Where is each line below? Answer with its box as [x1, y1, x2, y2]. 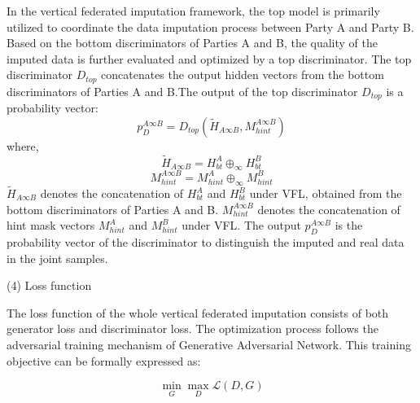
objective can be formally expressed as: [7, 352, 201, 369]
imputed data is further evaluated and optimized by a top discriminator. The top [7, 50, 412, 67]
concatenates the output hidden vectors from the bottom [101, 66, 384, 83]
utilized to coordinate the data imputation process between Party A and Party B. [7, 18, 414, 35]
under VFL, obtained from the [249, 185, 402, 201]
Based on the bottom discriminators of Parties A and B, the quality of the [7, 34, 378, 51]
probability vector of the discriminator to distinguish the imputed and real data [7, 233, 405, 250]
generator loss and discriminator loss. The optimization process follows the [7, 320, 378, 337]
